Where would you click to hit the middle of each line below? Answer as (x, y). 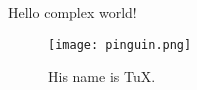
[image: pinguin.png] (120, 44)
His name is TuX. (102, 76)
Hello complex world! (72, 12)
